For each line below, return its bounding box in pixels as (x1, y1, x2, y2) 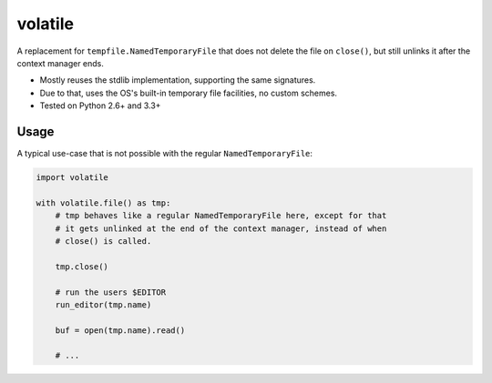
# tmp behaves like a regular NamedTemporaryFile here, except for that (55, 210, 387, 221)
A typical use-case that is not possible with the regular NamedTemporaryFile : (16, 148, 313, 159)
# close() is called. (55, 236, 152, 246)
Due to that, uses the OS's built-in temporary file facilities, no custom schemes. (39, 87, 337, 98)
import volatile (36, 173, 109, 182)
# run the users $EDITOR (55, 287, 167, 297)
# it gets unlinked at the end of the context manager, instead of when (55, 223, 387, 234)
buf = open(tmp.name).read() (55, 325, 186, 336)
